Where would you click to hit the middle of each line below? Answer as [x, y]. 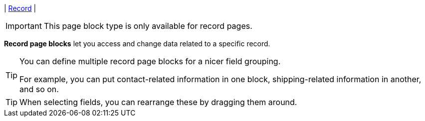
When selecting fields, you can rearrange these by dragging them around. [158, 102]
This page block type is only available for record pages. [148, 26]
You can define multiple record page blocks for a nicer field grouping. [150, 61]
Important [24, 26]
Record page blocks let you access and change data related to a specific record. [137, 44]
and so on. [39, 89]
